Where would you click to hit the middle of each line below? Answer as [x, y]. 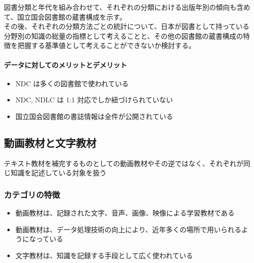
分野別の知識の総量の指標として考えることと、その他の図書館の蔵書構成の [124, 36]
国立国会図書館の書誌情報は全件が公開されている [94, 116]
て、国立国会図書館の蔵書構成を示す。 [65, 16]
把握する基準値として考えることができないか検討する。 [106, 45]
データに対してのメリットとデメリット [66, 64]
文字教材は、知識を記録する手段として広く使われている [104, 255]
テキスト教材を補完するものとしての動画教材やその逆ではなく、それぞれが [124, 163]
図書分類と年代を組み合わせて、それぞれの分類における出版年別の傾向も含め [127, 7]
